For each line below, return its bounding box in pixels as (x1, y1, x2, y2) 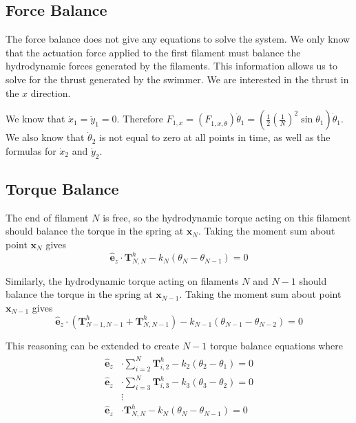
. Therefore (116, 111, 163, 126)
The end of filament (6, 210, 89, 224)
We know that (6, 111, 65, 126)
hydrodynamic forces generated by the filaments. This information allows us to (6, 58, 337, 73)
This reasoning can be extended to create (6, 338, 180, 352)
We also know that (6, 130, 85, 144)
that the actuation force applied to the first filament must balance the (6, 45, 301, 59)
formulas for (6, 143, 56, 158)
